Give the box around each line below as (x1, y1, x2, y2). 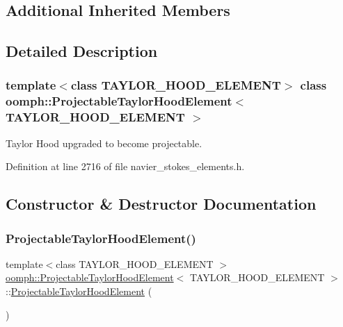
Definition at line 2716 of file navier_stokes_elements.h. (6, 159, 245, 174)
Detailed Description (6, 40, 158, 62)
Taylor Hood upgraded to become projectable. (6, 135, 202, 150)
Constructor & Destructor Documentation (6, 193, 317, 215)
